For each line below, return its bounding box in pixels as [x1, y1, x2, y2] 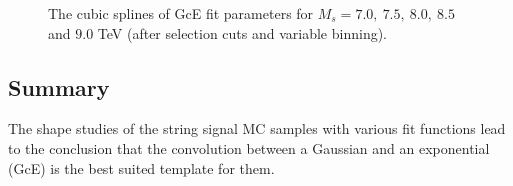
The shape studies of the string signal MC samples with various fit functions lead [8, 118, 506, 139]
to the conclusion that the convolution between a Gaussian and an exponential [8, 137, 490, 158]
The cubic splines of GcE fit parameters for [48, 3, 314, 23]
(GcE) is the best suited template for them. [8, 157, 275, 178]
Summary [8, 71, 110, 102]
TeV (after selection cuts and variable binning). [97, 22, 387, 43]
